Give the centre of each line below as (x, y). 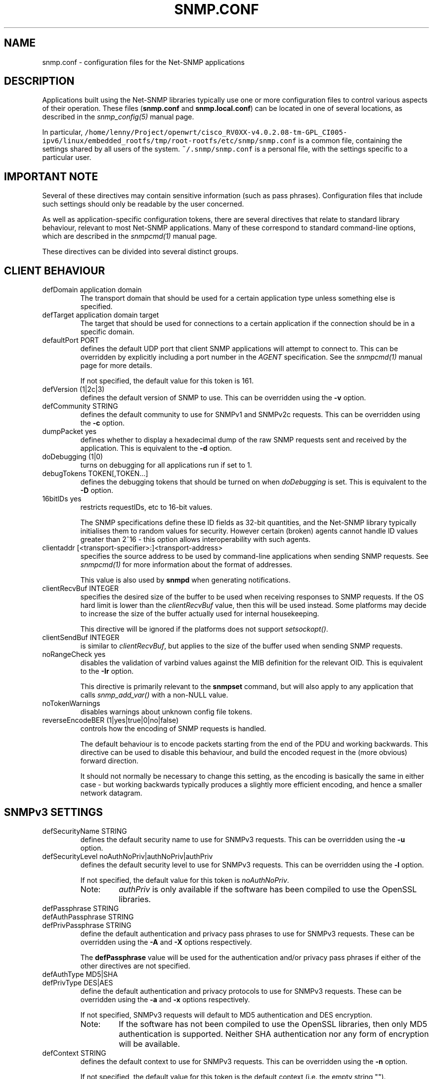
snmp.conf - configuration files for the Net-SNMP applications (143, 62)
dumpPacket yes (69, 432)
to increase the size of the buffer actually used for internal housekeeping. (200, 614)
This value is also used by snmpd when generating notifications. (185, 580)
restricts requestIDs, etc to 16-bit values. (146, 507)
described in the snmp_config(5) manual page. (118, 117)
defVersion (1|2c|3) (73, 389)
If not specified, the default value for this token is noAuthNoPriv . (185, 880)
